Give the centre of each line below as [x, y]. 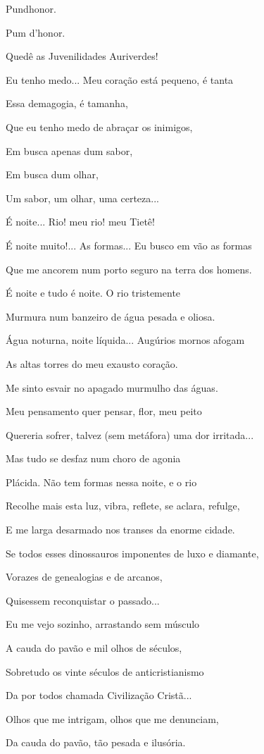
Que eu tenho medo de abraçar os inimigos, [99, 126]
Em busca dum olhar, [52, 174]
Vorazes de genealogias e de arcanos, [84, 577]
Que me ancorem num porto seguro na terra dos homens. [129, 269]
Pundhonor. [31, 8]
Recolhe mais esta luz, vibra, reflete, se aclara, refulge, [123, 506]
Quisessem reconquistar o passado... [83, 600]
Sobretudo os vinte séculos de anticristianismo [105, 671]
